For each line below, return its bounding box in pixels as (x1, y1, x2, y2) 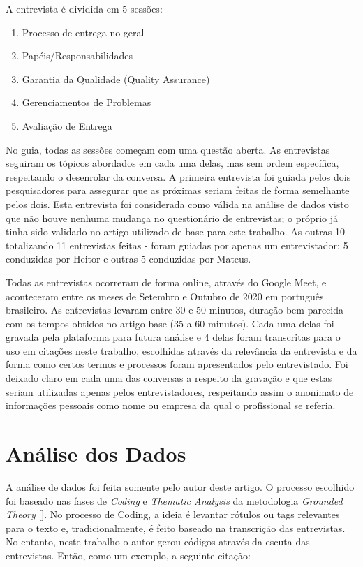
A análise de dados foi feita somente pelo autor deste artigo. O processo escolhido (6, 479, 355, 494)
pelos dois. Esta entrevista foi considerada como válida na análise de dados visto (6, 196, 349, 211)
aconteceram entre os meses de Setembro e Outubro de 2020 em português (6, 288, 324, 303)
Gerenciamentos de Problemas (22, 95, 151, 110)
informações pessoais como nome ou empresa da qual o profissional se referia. (6, 398, 336, 413)
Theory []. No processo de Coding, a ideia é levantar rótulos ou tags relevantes (6, 507, 340, 522)
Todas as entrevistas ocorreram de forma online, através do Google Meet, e (6, 274, 327, 289)
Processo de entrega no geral (22, 24, 145, 39)
